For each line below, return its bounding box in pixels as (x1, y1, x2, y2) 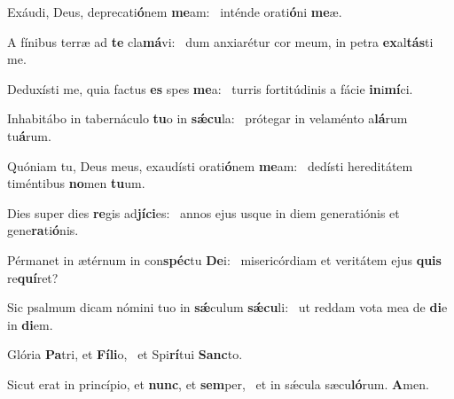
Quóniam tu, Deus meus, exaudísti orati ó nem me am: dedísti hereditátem (7, 156, 413, 175)
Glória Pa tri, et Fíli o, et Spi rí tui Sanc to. (7, 345, 243, 364)
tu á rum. (7, 126, 51, 145)
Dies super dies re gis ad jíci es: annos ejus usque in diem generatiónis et (7, 203, 400, 222)
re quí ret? (7, 268, 59, 286)
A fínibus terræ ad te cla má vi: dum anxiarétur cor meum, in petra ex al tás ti (7, 32, 434, 51)
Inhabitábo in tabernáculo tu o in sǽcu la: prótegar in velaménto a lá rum (7, 109, 408, 128)
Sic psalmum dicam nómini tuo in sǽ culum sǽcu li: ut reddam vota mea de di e (7, 298, 448, 317)
